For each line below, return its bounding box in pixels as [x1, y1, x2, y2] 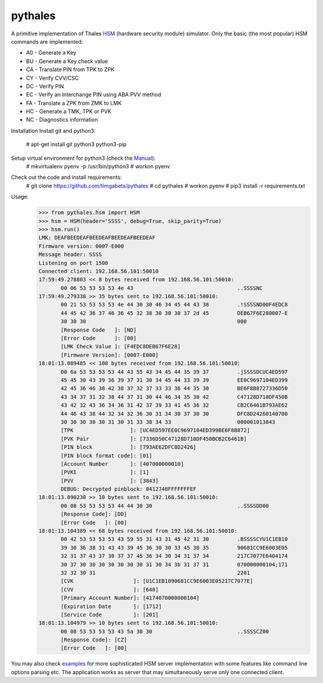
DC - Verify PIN [26, 83, 64, 90]
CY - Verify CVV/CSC [26, 74, 79, 81]
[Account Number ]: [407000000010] [60, 460, 184, 467]
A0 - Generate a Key [26, 49, 77, 56]
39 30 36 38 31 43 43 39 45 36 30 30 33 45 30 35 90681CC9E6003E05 [60, 544, 288, 551]
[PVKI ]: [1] [60, 469, 150, 476]
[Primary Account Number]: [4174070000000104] [60, 594, 200, 602]
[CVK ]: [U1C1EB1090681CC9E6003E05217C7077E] [60, 578, 254, 585]
